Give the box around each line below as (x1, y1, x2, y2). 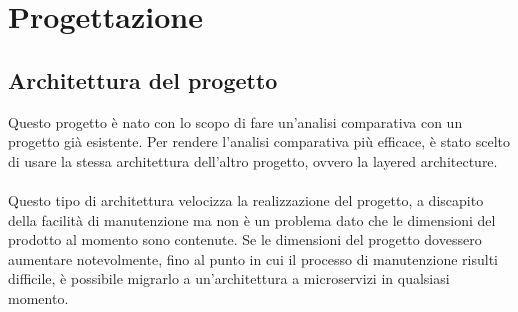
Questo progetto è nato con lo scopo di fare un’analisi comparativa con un (8, 111, 463, 132)
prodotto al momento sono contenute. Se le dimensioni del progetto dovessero (8, 229, 482, 250)
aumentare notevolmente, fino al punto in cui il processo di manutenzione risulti (8, 248, 498, 269)
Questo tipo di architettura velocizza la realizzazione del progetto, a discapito (8, 189, 484, 210)
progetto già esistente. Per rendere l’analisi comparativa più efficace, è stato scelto (8, 131, 510, 152)
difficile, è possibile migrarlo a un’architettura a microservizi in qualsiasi (8, 268, 450, 289)
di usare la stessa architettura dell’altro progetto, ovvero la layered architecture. (8, 150, 498, 171)
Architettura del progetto (8, 64, 278, 95)
